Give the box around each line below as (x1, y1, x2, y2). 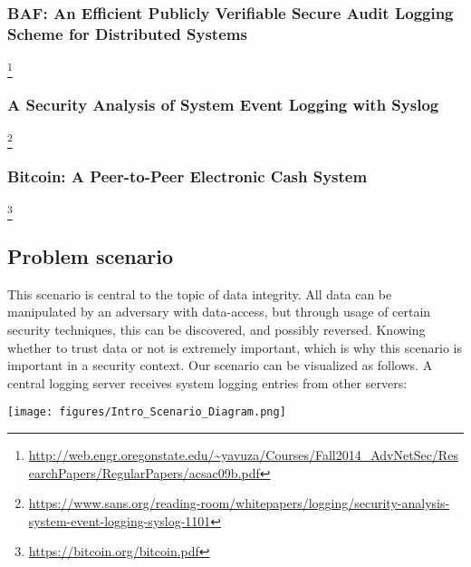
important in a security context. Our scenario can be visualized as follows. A (7, 356, 433, 375)
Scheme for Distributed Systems (7, 22, 247, 44)
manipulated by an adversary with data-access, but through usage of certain (7, 302, 431, 321)
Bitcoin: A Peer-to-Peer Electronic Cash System (7, 164, 368, 187)
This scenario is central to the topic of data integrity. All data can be (7, 284, 392, 303)
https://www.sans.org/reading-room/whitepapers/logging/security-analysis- (28, 494, 450, 513)
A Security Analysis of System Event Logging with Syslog (7, 93, 439, 116)
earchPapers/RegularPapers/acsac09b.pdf (28, 463, 260, 482)
